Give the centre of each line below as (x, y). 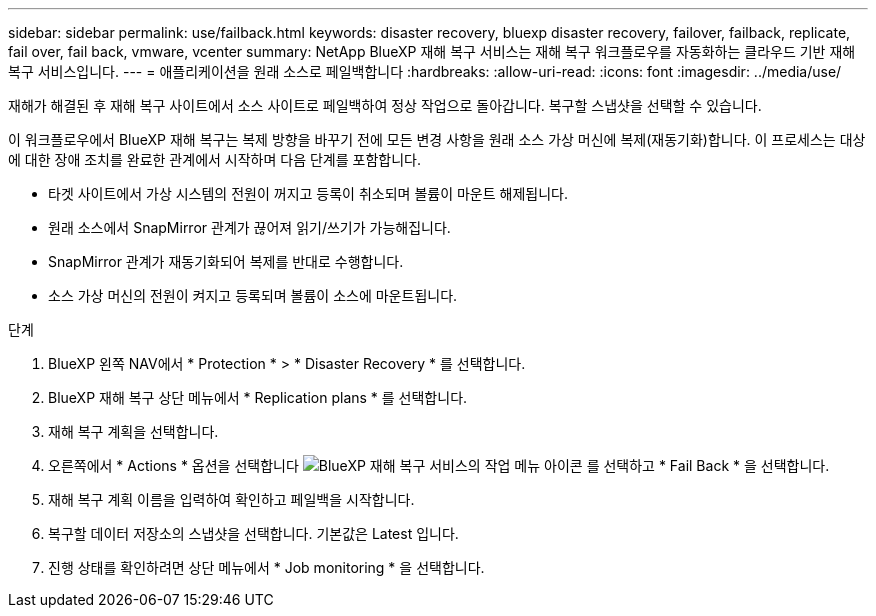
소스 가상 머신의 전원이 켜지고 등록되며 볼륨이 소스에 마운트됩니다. (253, 295)
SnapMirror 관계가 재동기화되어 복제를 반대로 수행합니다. (226, 261)
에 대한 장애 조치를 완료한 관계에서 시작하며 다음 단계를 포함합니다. (214, 159)
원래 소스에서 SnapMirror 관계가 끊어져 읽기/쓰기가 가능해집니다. (249, 227)
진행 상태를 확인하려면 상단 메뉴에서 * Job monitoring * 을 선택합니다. (266, 567)
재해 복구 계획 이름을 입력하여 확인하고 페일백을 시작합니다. (231, 499)
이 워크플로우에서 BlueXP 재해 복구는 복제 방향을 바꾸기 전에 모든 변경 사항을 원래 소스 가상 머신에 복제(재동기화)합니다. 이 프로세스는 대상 (437, 139)
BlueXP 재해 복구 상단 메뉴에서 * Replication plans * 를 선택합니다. (258, 397)
